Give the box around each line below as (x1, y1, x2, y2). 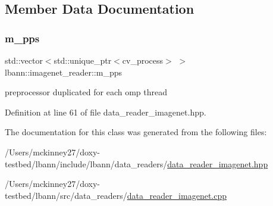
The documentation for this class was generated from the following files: (5, 126, 267, 138)
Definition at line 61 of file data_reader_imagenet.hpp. (5, 105, 206, 118)
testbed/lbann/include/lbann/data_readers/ (5, 157, 168, 170)
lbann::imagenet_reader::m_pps (5, 65, 122, 78)
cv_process (122, 54, 164, 66)
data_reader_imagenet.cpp (127, 189, 227, 201)
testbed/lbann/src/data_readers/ (5, 189, 127, 201)
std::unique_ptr (54, 54, 112, 66)
